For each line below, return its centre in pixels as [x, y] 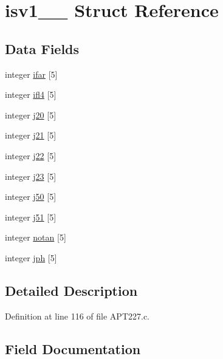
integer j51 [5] [31, 217]
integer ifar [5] [31, 74]
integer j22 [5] [31, 155]
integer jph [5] [31, 257]
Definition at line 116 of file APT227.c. [77, 316]
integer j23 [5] [31, 176]
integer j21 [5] [31, 135]
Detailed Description [71, 290]
